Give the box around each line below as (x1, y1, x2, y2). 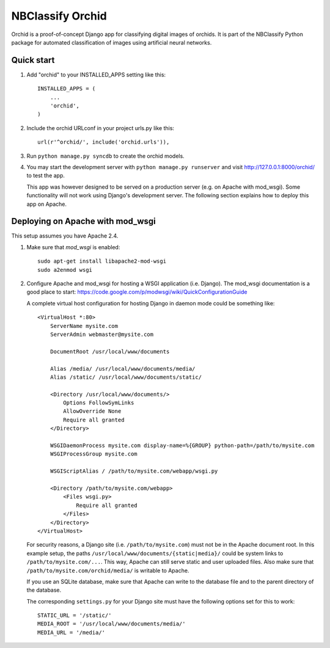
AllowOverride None (63, 408, 122, 415)
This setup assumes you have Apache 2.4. (11, 232, 119, 239)
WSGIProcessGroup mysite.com (50, 451, 137, 457)
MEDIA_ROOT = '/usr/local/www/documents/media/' (37, 621, 186, 627)
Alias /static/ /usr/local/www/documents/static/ (50, 373, 202, 380)
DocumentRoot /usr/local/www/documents (50, 348, 170, 355)
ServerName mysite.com (50, 322, 119, 329)
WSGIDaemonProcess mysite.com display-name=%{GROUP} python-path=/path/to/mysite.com (50, 442, 315, 449)
